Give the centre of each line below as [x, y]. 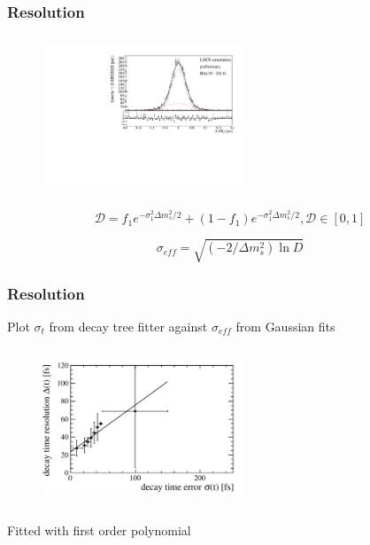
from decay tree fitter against [128, 326]
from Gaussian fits [285, 326]
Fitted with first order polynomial [99, 529]
